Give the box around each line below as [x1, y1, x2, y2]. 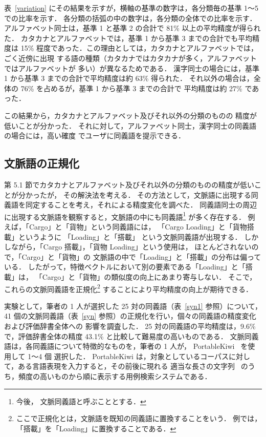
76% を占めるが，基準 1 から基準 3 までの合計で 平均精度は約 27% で [20, 82, 252, 93]
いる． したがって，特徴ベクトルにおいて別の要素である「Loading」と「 [4, 261, 246, 272]
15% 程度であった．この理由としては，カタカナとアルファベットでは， [20, 43, 258, 53]
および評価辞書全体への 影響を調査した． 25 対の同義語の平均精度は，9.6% [4, 320, 256, 331]
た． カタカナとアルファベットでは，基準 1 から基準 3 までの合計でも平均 [4, 32, 253, 43]
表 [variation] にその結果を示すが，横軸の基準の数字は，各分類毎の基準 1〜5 [4, 3, 259, 13]
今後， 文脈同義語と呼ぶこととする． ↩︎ [16, 396, 146, 406]
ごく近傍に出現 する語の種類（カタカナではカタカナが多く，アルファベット [4, 52, 257, 63]
